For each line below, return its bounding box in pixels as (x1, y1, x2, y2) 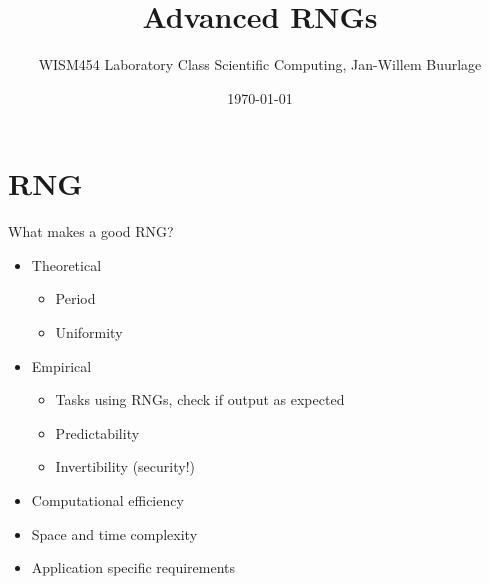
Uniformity (55, 322, 123, 343)
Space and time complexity (31, 523, 198, 544)
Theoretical (31, 254, 102, 275)
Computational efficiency (31, 490, 184, 510)
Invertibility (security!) (55, 456, 195, 477)
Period (55, 288, 96, 309)
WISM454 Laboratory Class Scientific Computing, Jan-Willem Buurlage (38, 54, 482, 75)
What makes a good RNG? (8, 221, 174, 242)
